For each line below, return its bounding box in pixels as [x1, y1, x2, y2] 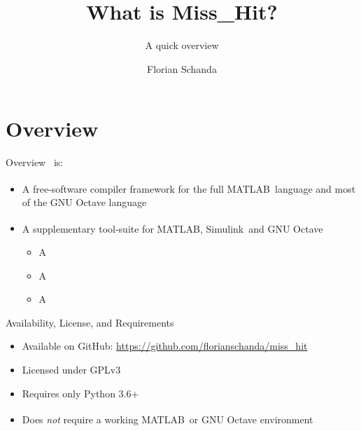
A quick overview [145, 38, 219, 53]
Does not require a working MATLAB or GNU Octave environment [22, 411, 313, 426]
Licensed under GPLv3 [22, 362, 121, 376]
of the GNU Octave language [22, 195, 147, 210]
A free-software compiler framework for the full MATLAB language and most [22, 181, 356, 196]
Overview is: [6, 155, 64, 170]
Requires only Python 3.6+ [22, 385, 139, 400]
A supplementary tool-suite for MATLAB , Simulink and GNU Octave [22, 221, 323, 235]
